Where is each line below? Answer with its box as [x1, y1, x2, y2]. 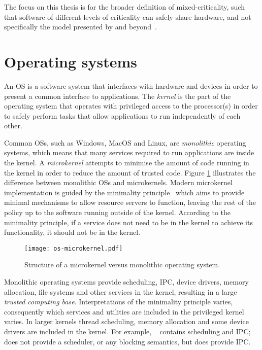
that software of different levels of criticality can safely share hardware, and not [4, 11, 251, 22]
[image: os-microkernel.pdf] [24, 244, 123, 252]
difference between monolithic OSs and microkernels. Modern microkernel [4, 177, 233, 188]
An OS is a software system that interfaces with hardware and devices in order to [4, 80, 258, 91]
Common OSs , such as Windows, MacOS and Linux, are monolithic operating [4, 137, 246, 148]
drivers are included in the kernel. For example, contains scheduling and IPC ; [4, 326, 251, 337]
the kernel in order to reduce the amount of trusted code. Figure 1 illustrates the [4, 167, 256, 178]
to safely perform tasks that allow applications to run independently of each [4, 110, 241, 121]
